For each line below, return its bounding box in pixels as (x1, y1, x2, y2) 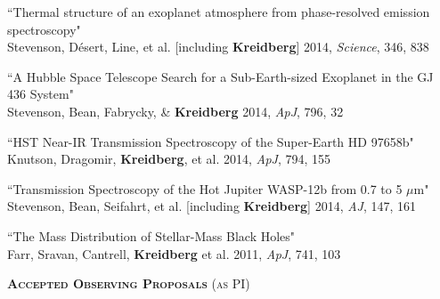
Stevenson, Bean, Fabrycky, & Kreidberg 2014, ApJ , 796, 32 (7, 101, 344, 120)
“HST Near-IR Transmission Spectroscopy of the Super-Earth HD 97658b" (7, 132, 414, 150)
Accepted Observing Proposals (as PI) (7, 274, 250, 293)
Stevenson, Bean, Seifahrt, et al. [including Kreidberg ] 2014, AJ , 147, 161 (7, 197, 417, 215)
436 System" (7, 85, 74, 103)
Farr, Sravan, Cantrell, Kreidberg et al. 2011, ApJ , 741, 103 (7, 244, 341, 263)
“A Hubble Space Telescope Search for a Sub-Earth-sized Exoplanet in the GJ (7, 67, 434, 85)
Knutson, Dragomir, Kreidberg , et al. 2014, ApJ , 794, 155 (7, 149, 331, 168)
